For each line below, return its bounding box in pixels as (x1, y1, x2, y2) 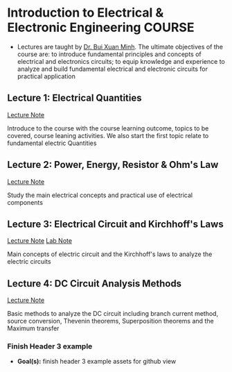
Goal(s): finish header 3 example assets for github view (17, 357, 177, 366)
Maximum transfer (7, 324, 60, 332)
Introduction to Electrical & (7, 5, 164, 21)
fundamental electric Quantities (7, 139, 97, 147)
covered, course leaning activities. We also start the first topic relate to (7, 131, 209, 139)
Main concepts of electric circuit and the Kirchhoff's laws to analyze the (7, 250, 213, 258)
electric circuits (7, 257, 51, 266)
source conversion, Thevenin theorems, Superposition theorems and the (7, 317, 214, 325)
